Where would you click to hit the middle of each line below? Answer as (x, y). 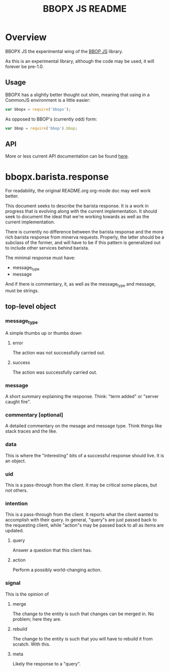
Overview (26, 37)
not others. (17, 490)
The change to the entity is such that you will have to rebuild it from (82, 639)
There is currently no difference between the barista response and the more (84, 232)
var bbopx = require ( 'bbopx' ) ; (38, 109)
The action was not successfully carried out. (59, 352)
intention (17, 503)
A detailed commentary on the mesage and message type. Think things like (84, 426)
